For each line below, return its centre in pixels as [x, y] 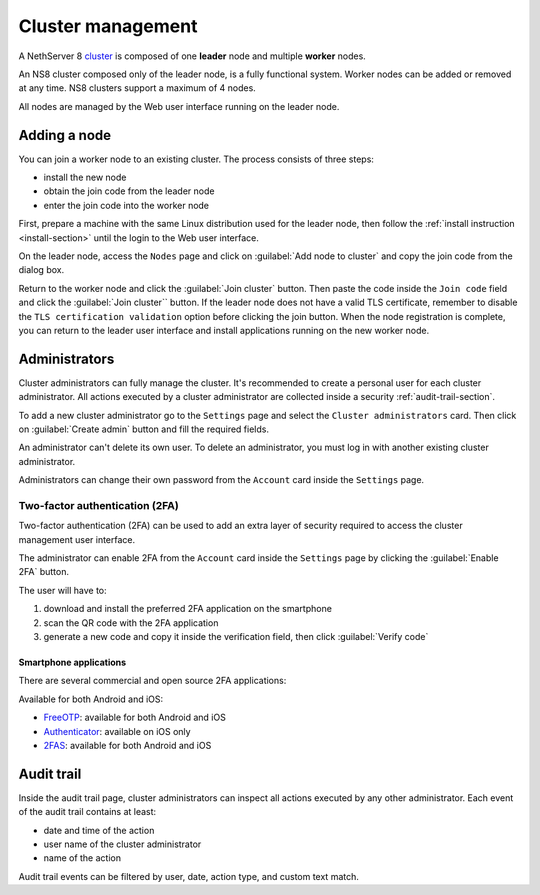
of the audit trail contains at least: [87, 812]
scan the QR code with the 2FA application [131, 622]
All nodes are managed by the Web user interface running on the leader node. [179, 106]
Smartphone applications [72, 662]
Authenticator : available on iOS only [117, 731]
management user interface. [77, 539]
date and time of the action [99, 830]
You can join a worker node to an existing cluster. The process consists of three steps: [196, 159]
